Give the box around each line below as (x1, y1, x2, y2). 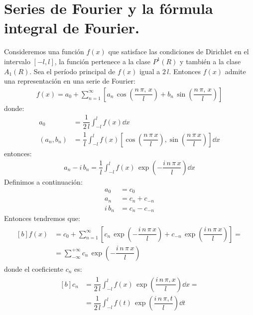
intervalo (4, 56, 30, 66)
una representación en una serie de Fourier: (4, 76, 135, 86)
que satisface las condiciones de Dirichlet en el (108, 46, 249, 57)
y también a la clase (180, 56, 241, 66)
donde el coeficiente (4, 263, 63, 274)
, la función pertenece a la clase (54, 56, 150, 66)
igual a (139, 66, 160, 76)
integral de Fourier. (4, 17, 139, 38)
